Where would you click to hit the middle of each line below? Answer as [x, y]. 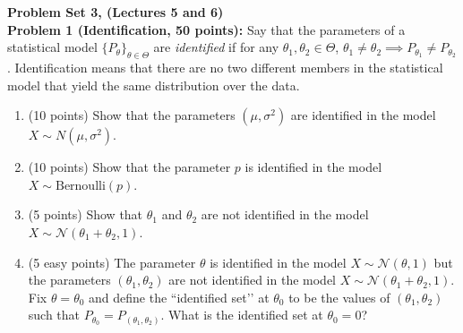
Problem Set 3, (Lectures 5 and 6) [116, 12]
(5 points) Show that [86, 214]
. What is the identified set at [242, 315]
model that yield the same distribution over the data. [154, 85]
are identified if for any [216, 47]
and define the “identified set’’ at [179, 297]
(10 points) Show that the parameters [132, 115]
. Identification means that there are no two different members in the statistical [225, 67]
